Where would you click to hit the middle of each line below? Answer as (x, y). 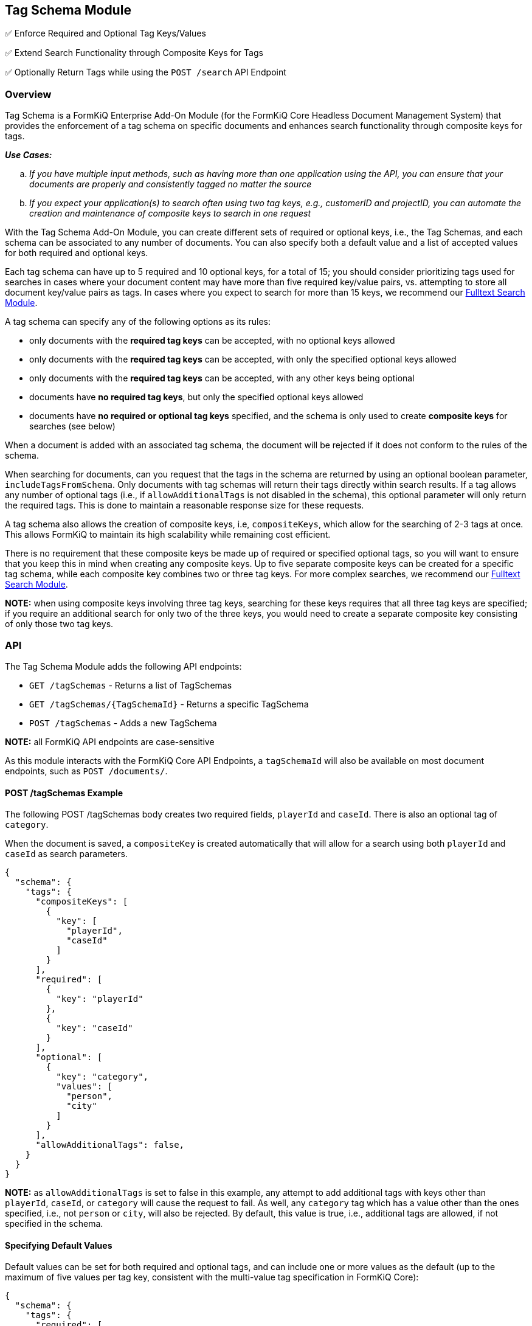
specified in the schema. (54, 1224)
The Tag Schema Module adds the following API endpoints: (123, 666)
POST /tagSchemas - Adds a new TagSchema (123, 723)
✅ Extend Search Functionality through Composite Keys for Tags (134, 53)
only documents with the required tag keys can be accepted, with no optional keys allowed (212, 341)
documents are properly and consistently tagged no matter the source (171, 184)
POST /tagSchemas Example (64, 793)
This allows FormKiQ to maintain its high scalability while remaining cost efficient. (168, 535)
